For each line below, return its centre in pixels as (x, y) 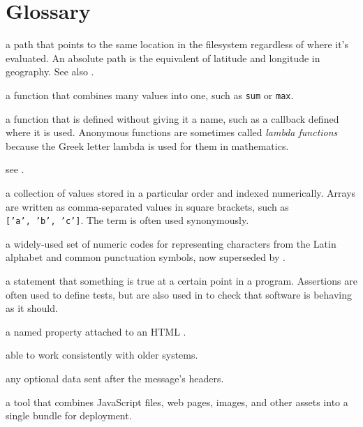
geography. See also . (50, 72)
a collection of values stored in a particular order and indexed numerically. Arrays (181, 192)
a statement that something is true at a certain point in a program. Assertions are (181, 280)
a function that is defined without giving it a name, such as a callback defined (172, 118)
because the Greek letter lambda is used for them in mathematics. (147, 145)
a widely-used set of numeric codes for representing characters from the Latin (171, 243)
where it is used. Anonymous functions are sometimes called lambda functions (172, 132)
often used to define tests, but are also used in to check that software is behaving (179, 294)
